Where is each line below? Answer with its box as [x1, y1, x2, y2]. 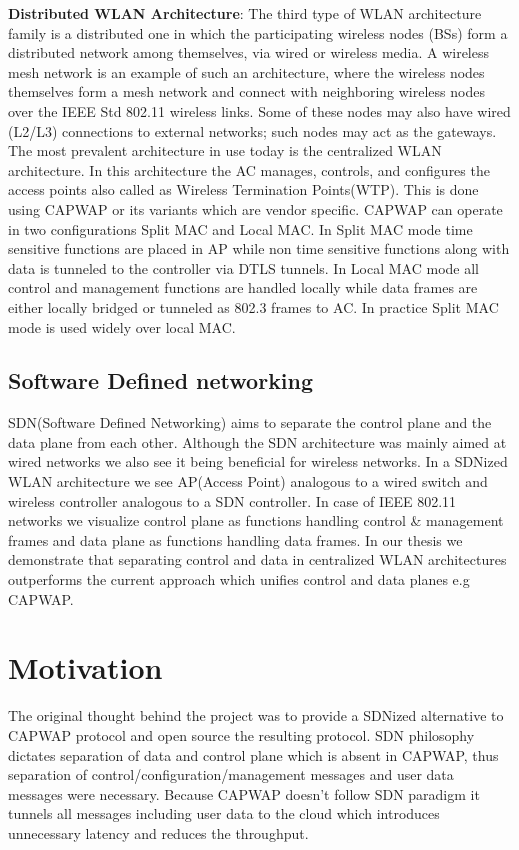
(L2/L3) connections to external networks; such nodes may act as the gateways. [8, 120, 497, 141]
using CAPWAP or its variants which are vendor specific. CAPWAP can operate [8, 198, 503, 219]
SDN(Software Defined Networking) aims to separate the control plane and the [8, 412, 492, 433]
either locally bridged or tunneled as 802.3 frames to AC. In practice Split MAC [8, 296, 499, 317]
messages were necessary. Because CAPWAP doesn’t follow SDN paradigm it [8, 783, 480, 804]
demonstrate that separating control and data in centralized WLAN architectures [8, 549, 507, 570]
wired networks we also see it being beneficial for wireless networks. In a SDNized [8, 451, 508, 472]
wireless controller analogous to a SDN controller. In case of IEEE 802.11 [8, 490, 457, 511]
